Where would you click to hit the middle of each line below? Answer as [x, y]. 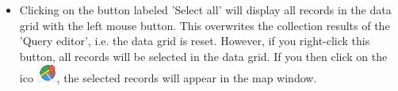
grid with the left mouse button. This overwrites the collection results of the [205, 25]
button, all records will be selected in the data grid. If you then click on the [203, 56]
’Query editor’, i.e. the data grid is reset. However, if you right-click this [195, 41]
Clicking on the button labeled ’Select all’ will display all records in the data [205, 9]
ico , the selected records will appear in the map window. [168, 78]
